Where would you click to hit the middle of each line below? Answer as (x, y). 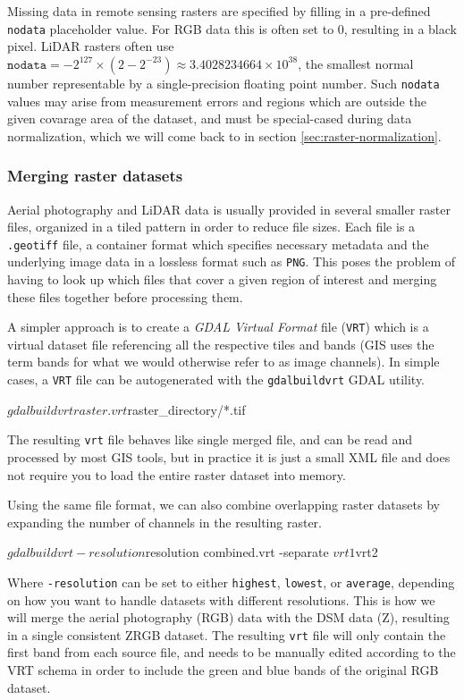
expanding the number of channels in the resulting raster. (165, 522)
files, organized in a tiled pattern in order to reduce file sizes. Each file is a (211, 227)
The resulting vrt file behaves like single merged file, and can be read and (210, 439)
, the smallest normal (356, 63)
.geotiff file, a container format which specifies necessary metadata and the (218, 244)
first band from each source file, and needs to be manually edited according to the (232, 652)
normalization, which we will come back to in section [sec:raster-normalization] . (224, 135)
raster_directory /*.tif (186, 409)
